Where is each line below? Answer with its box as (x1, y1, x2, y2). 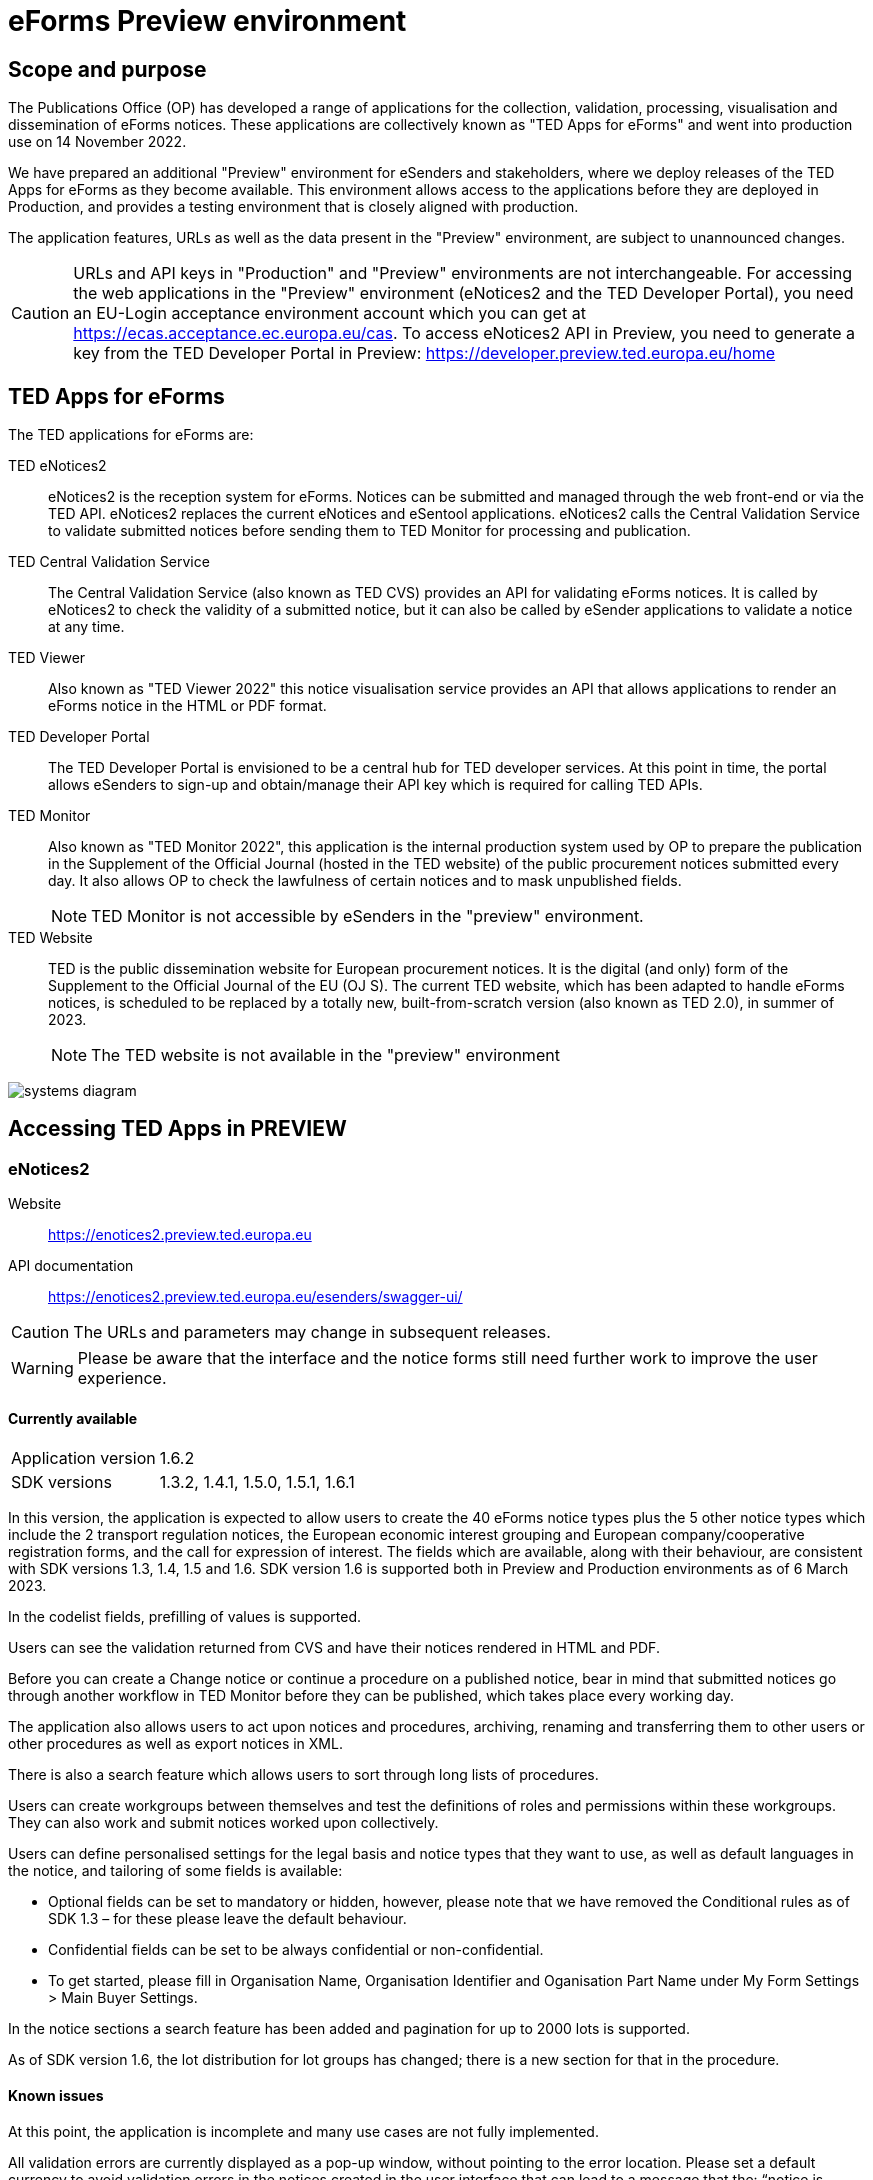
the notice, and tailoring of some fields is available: (8, 1862, 343, 1880)
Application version (11, 1448, 156, 1469)
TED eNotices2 (8, 457, 107, 475)
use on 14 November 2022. (8, 133, 187, 151)
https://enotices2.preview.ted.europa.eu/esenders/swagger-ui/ (48, 1288, 463, 1306)
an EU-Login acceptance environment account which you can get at (73, 303, 586, 324)
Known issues (8, 2087, 104, 2105)
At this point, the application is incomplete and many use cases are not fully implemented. (8, 2122, 599, 2140)
